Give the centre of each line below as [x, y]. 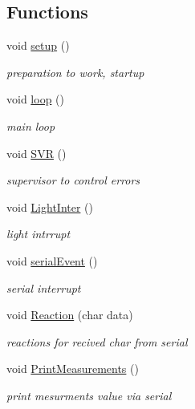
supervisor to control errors [73, 180]
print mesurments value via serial [89, 395]
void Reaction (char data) [70, 315]
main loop [31, 126]
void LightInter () [50, 207]
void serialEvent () [52, 260]
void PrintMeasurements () [73, 369]
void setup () [38, 45]
